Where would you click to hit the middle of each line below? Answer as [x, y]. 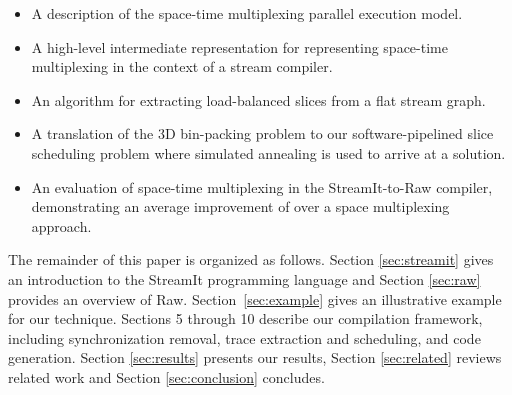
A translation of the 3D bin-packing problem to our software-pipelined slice [262, 133]
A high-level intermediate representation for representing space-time [239, 46]
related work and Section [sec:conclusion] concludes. [166, 376]
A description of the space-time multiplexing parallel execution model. [247, 13]
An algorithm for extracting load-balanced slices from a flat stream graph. [258, 99]
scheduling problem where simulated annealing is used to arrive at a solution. [268, 152]
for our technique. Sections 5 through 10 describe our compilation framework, [245, 318]
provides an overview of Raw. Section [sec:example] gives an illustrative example [255, 298]
